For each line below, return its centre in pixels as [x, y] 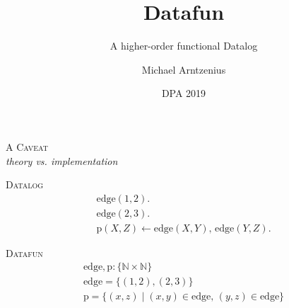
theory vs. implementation [62, 160]
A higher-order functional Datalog [184, 46]
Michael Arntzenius [184, 69]
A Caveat [27, 146]
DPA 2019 [184, 93]
